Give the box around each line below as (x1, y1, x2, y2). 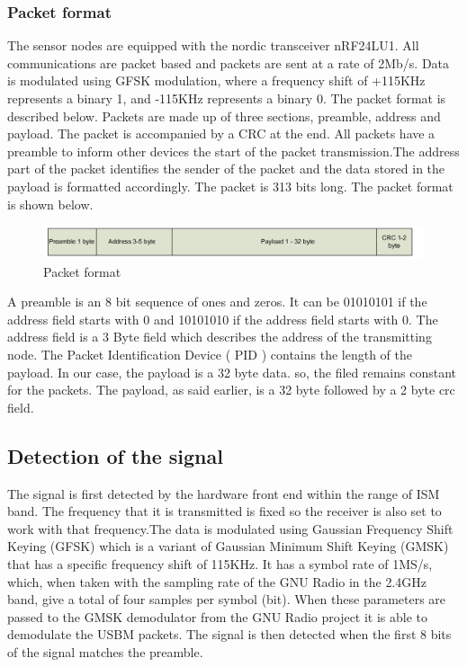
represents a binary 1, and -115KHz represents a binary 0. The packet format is (7, 89, 446, 107)
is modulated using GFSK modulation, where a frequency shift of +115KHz (7, 71, 426, 90)
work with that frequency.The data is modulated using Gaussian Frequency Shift (7, 519, 454, 538)
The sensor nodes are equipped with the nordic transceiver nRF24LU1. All (7, 36, 419, 55)
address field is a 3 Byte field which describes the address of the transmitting (7, 327, 432, 346)
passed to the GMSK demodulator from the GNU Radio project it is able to (7, 607, 428, 626)
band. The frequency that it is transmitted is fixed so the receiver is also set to (7, 502, 442, 520)
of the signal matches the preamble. (7, 642, 203, 661)
